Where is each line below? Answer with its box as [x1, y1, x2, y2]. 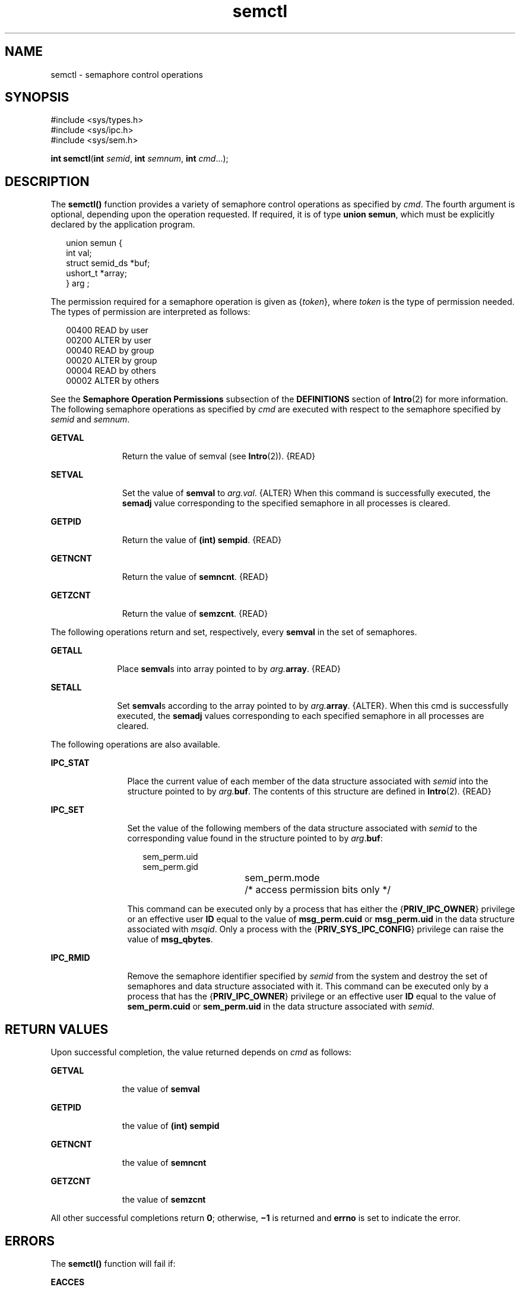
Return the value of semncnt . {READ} [122, 572, 269, 582]
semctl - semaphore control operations [50, 69, 203, 80]
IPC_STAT [50, 758, 90, 768]
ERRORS [5, 1233, 55, 1248]
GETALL [50, 645, 83, 656]
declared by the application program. [50, 219, 195, 230]
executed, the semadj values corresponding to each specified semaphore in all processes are [117, 711, 484, 721]
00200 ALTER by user [66, 335, 151, 346]
